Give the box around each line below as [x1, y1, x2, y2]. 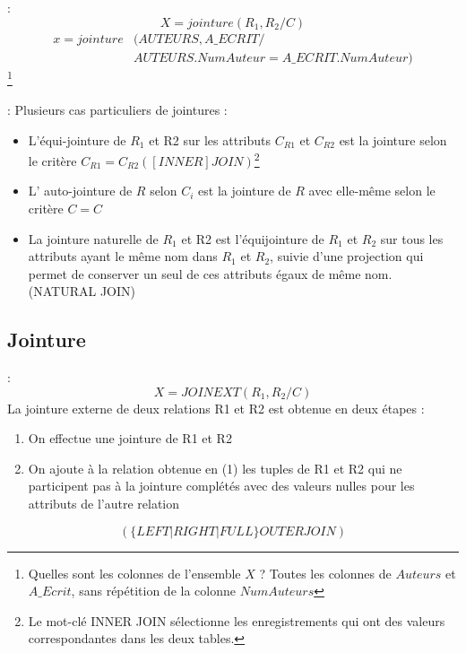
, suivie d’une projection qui [270, 247, 424, 266]
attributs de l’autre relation [28, 494, 180, 513]
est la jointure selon [339, 130, 447, 149]
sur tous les [380, 229, 444, 248]
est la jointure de [198, 181, 291, 200]
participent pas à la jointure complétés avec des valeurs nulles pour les [28, 476, 415, 495]
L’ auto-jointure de [28, 181, 133, 200]
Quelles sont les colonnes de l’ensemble [28, 563, 241, 582]
